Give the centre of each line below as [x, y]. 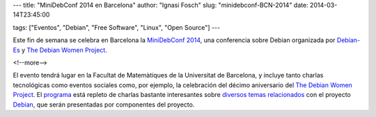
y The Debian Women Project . [64, 50]
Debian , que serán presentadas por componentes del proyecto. [104, 105]
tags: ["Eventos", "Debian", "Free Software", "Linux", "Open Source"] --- [117, 27]
